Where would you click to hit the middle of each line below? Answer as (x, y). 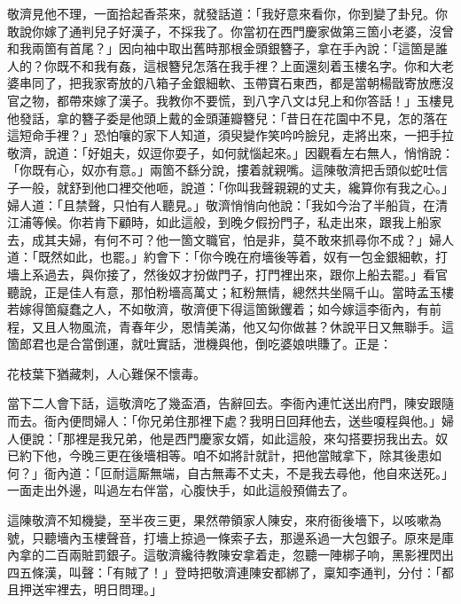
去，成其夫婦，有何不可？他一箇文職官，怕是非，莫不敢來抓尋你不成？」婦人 (230, 239)
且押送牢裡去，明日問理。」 (85, 589)
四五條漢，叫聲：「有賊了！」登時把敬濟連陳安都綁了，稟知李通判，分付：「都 (230, 572)
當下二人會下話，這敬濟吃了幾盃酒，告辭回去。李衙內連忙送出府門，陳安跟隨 (230, 403)
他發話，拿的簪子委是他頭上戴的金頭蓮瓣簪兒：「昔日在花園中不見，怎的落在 (227, 118)
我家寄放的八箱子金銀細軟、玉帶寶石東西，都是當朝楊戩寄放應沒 (267, 83)
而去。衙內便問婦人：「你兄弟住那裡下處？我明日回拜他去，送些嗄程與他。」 (224, 421)
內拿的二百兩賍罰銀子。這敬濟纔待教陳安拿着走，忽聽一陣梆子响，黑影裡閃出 (230, 555)
